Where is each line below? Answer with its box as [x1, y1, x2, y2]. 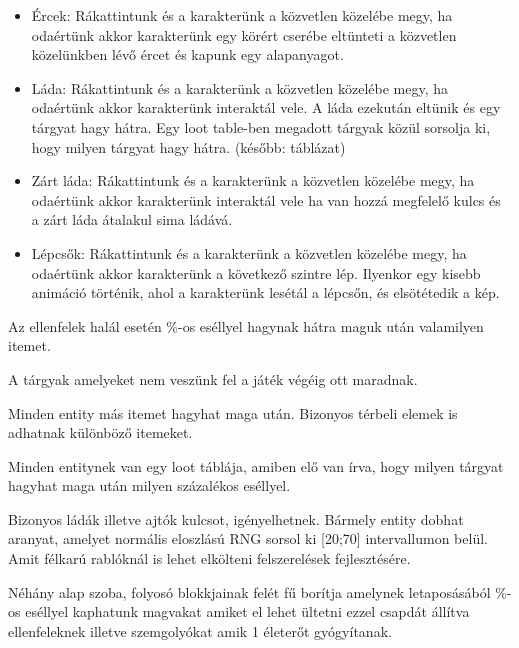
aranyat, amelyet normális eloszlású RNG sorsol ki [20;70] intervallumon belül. [8, 528, 488, 549]
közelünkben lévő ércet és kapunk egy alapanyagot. [31, 44, 344, 65]
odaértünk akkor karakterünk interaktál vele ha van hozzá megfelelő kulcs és [31, 189, 501, 210]
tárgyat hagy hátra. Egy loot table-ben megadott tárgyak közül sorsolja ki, [31, 116, 491, 137]
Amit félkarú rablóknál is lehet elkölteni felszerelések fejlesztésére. [8, 548, 411, 569]
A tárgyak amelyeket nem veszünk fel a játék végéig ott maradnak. [8, 368, 418, 389]
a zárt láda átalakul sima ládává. [31, 209, 233, 230]
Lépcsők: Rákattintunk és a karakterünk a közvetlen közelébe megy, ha [31, 242, 467, 263]
